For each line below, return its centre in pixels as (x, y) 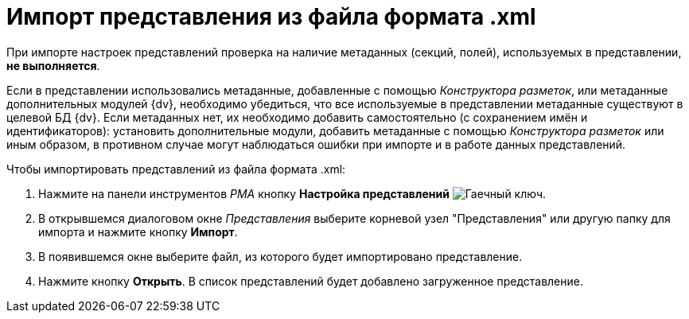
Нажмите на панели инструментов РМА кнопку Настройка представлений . (292, 193)
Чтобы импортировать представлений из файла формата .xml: (176, 169)
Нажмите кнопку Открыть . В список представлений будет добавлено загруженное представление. (311, 281)
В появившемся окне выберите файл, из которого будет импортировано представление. (280, 256)
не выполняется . (53, 65)
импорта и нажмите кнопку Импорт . (138, 231)
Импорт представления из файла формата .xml (271, 17)
